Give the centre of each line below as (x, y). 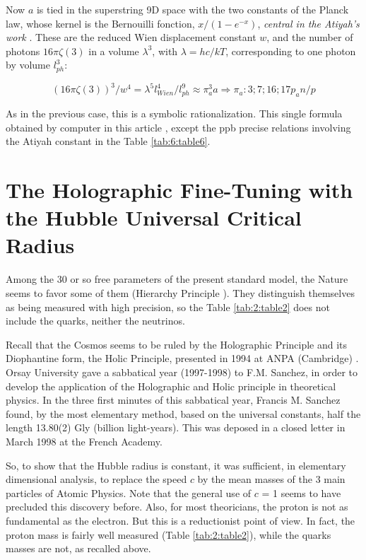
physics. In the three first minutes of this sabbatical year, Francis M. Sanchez (173, 400)
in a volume (114, 51)
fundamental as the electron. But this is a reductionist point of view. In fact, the (181, 520)
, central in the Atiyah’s (308, 23)
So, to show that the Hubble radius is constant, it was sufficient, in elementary (176, 465)
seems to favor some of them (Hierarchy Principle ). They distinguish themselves (180, 293)
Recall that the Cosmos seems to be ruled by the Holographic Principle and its (177, 344)
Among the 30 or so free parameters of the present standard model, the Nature (177, 279)
